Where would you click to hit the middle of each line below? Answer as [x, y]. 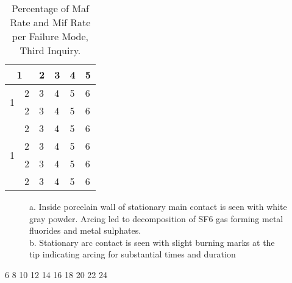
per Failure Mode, [50, 36]
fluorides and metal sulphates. [85, 230]
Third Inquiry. [50, 50]
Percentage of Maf [50, 8]
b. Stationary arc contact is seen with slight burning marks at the [152, 242]
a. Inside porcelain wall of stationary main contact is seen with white [158, 206]
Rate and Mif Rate [50, 22]
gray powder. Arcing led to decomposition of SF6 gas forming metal [156, 218]
